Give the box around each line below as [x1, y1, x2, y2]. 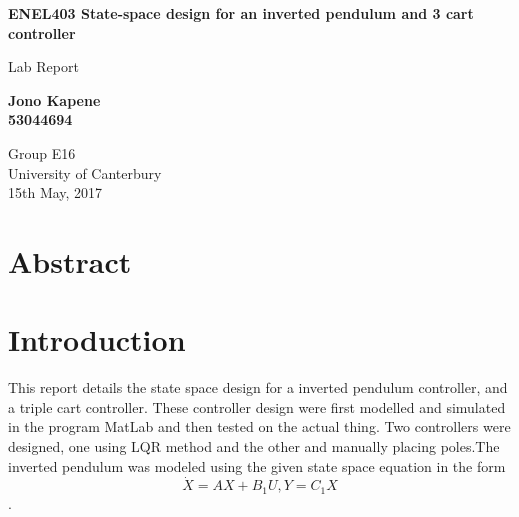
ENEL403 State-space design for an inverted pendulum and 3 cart [8, 3, 474, 23]
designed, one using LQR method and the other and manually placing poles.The [8, 436, 500, 457]
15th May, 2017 [8, 182, 103, 203]
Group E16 [8, 142, 76, 163]
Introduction [8, 319, 186, 360]
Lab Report [8, 56, 79, 77]
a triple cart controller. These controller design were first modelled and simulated [8, 396, 506, 417]
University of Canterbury [8, 162, 162, 183]
